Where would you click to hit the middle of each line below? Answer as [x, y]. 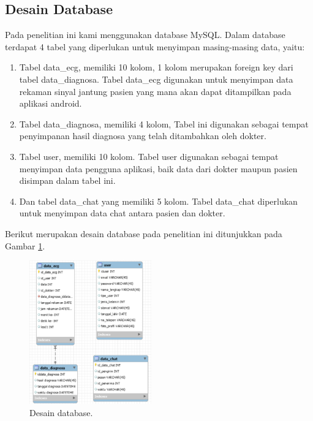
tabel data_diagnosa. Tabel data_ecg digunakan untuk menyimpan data [156, 79]
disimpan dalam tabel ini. [67, 180]
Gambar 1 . [25, 245]
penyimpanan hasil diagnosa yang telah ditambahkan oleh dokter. [143, 136]
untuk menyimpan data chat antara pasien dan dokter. [122, 213]
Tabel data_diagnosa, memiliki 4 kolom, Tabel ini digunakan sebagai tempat [164, 123]
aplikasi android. [51, 103]
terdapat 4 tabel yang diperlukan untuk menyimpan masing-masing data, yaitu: [155, 46]
